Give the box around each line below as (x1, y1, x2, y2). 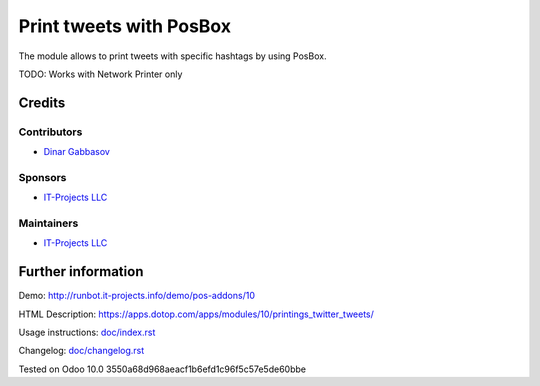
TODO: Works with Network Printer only (18, 68, 183, 80)
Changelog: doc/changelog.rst (18, 345, 145, 357)
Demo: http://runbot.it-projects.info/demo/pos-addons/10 (18, 290, 255, 302)
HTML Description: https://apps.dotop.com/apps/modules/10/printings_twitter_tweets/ (18, 308, 375, 320)
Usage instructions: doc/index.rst (18, 326, 156, 339)
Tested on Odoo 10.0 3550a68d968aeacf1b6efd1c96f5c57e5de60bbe (18, 363, 307, 375)
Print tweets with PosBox (18, 15, 232, 37)
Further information (18, 263, 144, 280)
